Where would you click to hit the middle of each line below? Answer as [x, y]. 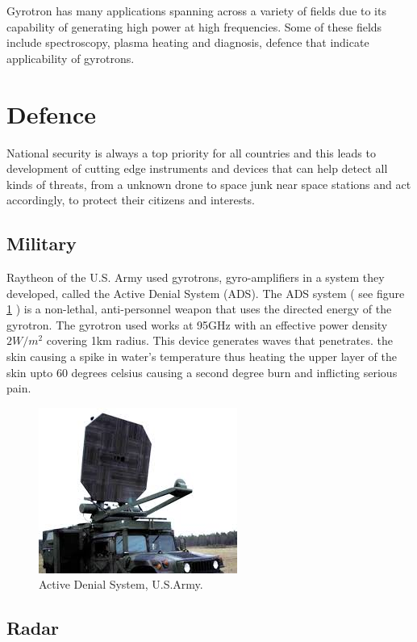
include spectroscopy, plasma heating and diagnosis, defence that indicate [188, 42]
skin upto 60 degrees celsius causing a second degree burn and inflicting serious [202, 372]
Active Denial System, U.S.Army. [121, 584]
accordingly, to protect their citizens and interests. [131, 200]
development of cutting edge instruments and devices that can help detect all [197, 168]
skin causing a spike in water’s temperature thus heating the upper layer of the [202, 357]
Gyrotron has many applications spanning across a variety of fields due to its [196, 10]
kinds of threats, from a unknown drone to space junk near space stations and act [209, 184]
